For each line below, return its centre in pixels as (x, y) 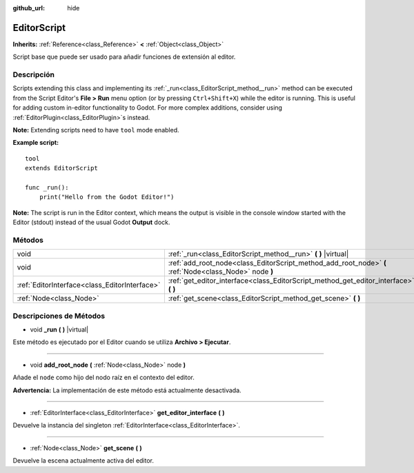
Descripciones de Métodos (59, 316)
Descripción (34, 74)
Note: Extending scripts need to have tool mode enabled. (96, 130)
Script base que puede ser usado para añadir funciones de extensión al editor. (124, 57)
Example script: (36, 143)
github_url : (29, 8)
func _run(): (47, 187)
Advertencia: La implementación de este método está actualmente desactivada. (127, 390)
